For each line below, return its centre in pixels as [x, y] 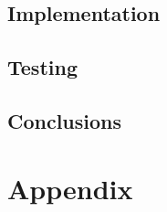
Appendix [70, 188]
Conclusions [65, 120]
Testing [42, 67]
